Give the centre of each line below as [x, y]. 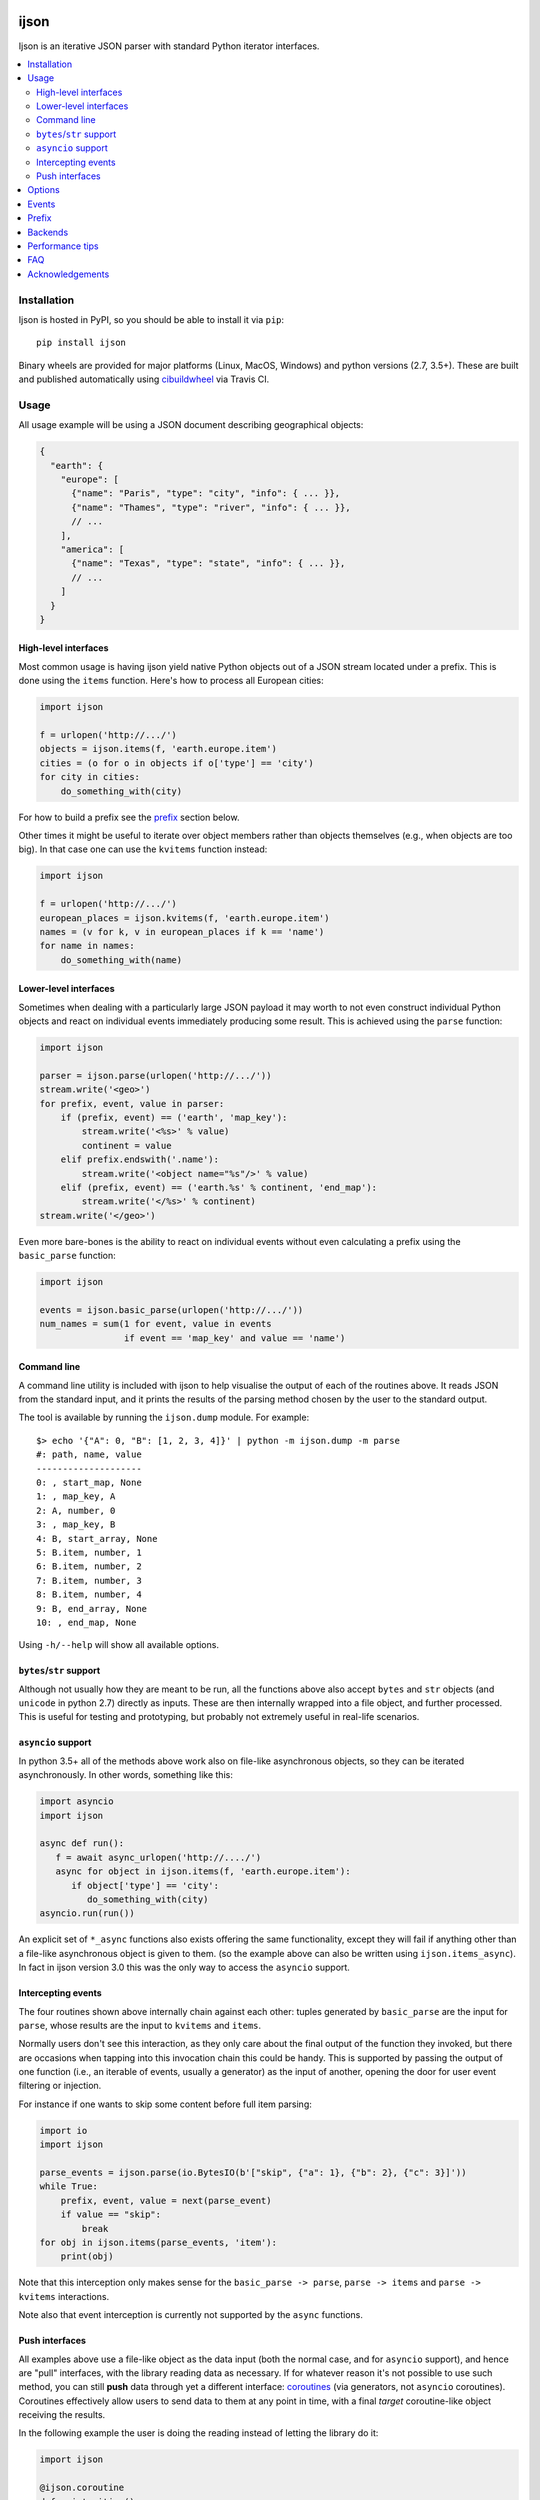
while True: [69, 2186]
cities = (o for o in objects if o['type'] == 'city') [176, 763]
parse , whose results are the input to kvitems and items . [140, 2025]
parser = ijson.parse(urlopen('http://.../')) [155, 1075]
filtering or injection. [60, 2086]
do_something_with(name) [121, 959]
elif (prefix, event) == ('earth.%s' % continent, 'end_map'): [219, 1187]
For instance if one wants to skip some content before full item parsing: [165, 2104]
